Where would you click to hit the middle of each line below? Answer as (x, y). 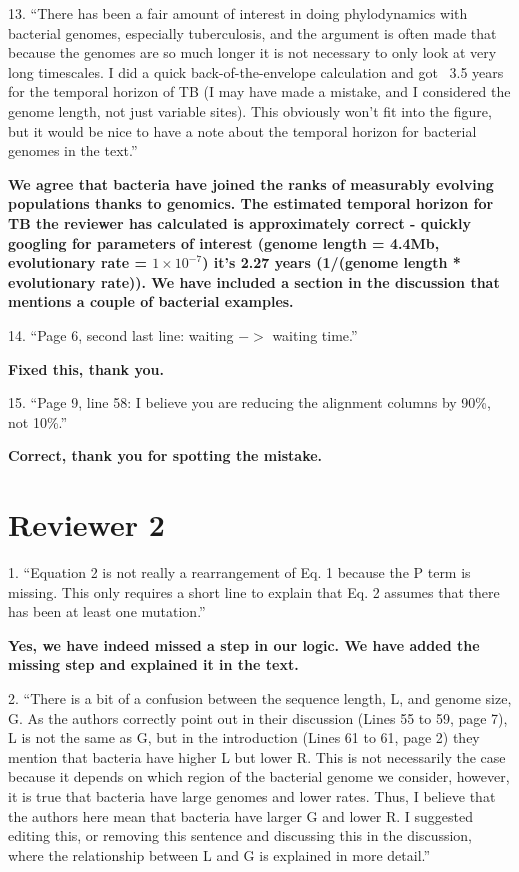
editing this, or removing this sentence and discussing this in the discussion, (240, 835)
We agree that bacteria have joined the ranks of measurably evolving (251, 183)
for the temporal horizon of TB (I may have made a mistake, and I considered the (259, 91)
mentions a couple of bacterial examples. (151, 301)
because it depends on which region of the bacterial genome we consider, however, (259, 776)
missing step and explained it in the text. (153, 664)
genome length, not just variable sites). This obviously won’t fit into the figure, (250, 110)
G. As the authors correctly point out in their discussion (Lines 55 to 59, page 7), (258, 717)
